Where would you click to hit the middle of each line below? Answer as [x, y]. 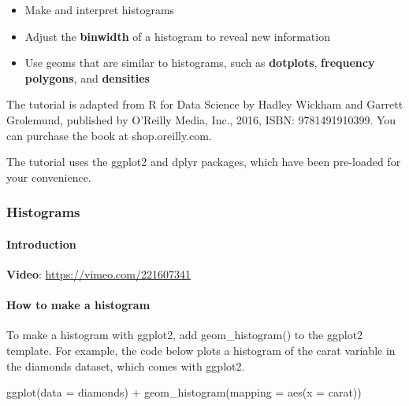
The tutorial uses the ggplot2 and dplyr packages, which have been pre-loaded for [204, 162]
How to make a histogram [78, 305]
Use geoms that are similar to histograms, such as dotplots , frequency [200, 63]
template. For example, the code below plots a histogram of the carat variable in [201, 350]
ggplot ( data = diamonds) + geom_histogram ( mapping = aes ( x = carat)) [184, 392]
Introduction [41, 244]
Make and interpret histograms [100, 9]
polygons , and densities [87, 78]
